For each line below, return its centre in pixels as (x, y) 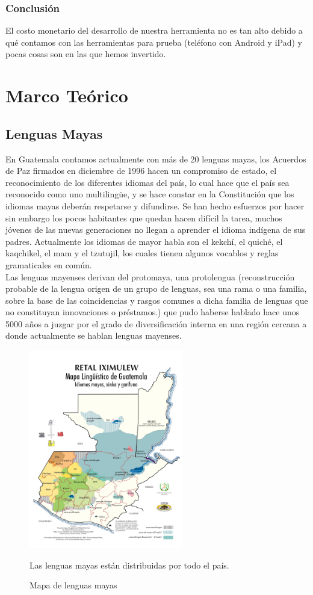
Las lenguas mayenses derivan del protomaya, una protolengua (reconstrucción (150, 276)
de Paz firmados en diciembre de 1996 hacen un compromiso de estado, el (141, 171)
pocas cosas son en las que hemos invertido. (86, 54)
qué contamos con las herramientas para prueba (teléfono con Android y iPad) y (154, 42)
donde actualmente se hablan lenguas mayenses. (94, 335)
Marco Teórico (67, 95)
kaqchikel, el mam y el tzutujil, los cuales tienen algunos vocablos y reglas (142, 253)
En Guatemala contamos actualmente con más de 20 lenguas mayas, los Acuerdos (156, 159)
